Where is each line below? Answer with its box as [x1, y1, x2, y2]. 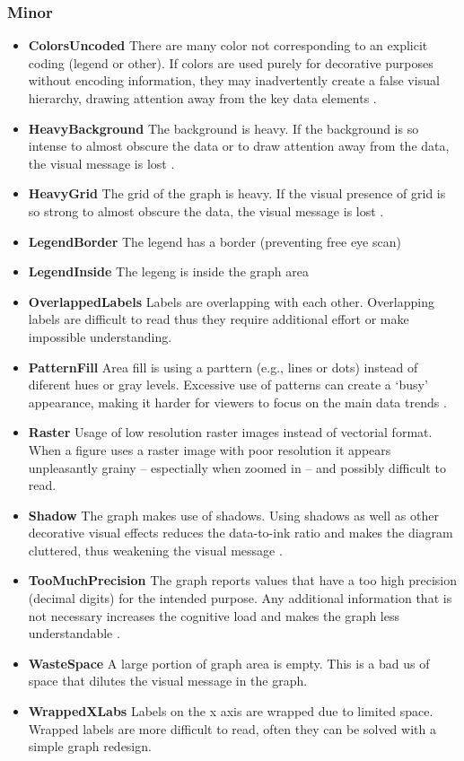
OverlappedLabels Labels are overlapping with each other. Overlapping [28, 292, 434, 311]
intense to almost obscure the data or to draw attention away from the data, [28, 136, 450, 155]
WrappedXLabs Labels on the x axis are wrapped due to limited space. [28, 702, 433, 721]
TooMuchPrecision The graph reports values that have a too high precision [28, 571, 458, 590]
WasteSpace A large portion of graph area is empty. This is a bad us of [28, 653, 430, 672]
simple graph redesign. [28, 737, 152, 756]
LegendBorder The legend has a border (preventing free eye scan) [28, 232, 401, 250]
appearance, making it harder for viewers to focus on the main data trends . [28, 392, 447, 411]
